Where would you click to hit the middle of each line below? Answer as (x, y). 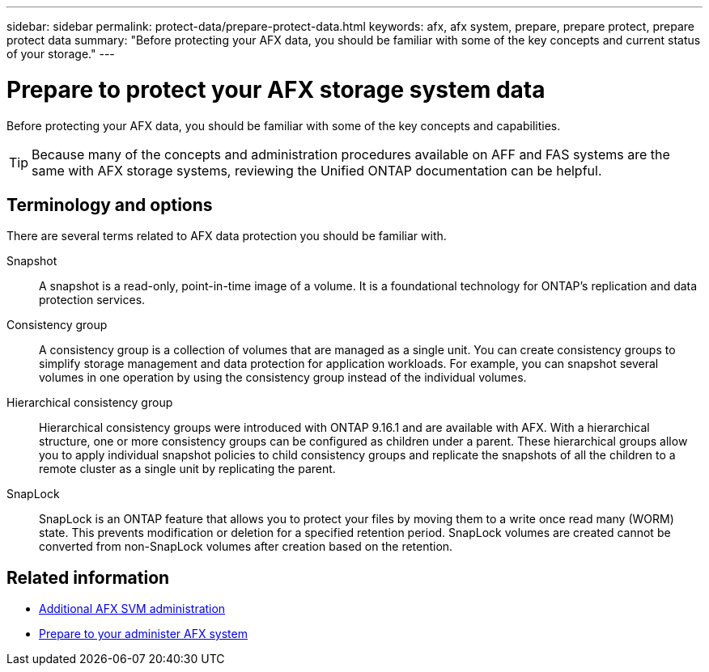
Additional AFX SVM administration (132, 609)
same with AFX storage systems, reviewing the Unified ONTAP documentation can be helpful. (317, 170)
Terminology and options (110, 205)
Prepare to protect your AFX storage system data (276, 89)
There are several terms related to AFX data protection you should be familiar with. (227, 236)
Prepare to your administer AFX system (143, 634)
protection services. (92, 300)
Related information (88, 577)
